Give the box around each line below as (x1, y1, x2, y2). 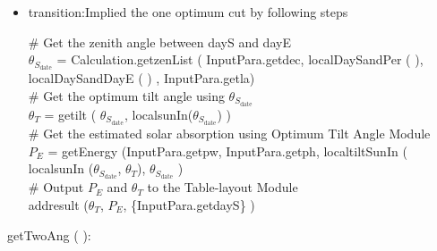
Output (43, 178, 84, 197)
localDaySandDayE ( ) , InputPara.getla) (28, 69, 255, 88)
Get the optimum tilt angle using (43, 86, 225, 105)
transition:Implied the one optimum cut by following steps (28, 3, 348, 21)
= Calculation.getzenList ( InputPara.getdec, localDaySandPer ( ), (56, 50, 424, 69)
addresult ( (28, 195, 89, 213)
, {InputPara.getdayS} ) (123, 195, 255, 213)
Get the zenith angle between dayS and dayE (43, 32, 291, 51)
